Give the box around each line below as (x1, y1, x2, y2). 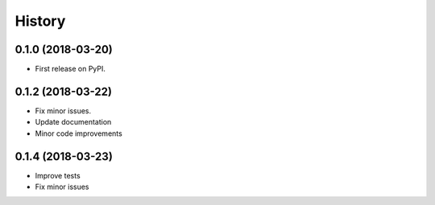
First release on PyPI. (35, 64, 106, 74)
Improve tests (35, 170, 81, 180)
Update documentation (35, 117, 112, 127)
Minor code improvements (35, 129, 122, 138)
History (14, 12, 66, 30)
